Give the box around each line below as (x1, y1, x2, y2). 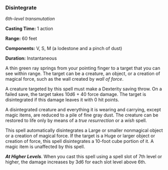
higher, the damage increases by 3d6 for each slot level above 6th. (5, 159, 146, 165)
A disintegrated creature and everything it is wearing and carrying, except (5, 107, 161, 113)
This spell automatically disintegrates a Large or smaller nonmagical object (5, 127, 163, 134)
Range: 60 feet (5, 35, 37, 42)
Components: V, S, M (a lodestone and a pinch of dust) (5, 45, 122, 52)
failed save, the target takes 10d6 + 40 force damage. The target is (5, 91, 146, 98)
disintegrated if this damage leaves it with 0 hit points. (5, 96, 119, 103)
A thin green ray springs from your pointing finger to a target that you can (5, 65, 160, 71)
